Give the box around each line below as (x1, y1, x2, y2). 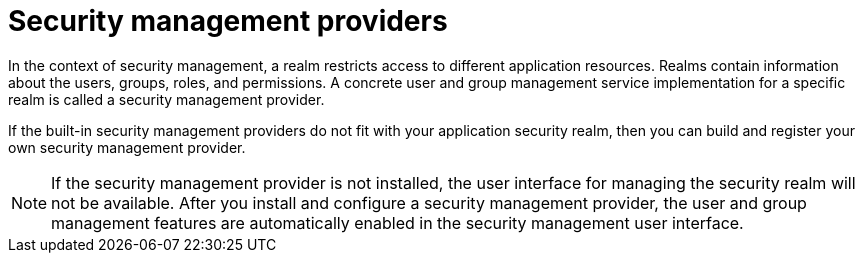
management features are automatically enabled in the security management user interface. (51, 212, 744, 233)
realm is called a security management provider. (8, 90, 325, 108)
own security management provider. (8, 138, 246, 156)
